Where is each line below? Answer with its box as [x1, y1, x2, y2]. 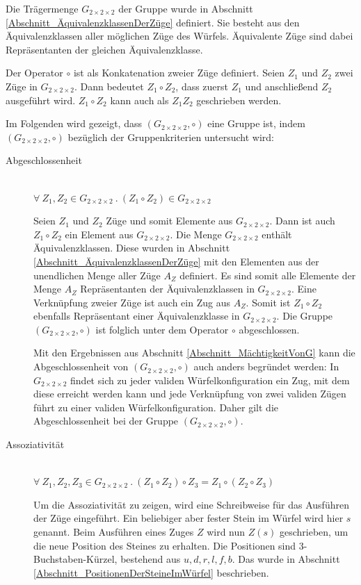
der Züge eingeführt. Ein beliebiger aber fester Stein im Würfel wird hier [33, 511, 344, 525]
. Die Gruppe [276, 308, 333, 323]
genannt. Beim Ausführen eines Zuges [33, 525, 194, 538]
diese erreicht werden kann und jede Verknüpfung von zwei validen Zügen [33, 386, 346, 401]
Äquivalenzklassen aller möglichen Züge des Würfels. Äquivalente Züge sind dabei [6, 28, 353, 43]
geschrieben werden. [196, 92, 282, 107]
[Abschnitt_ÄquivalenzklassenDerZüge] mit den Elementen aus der [33, 254, 319, 268]
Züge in [6, 79, 38, 93]
